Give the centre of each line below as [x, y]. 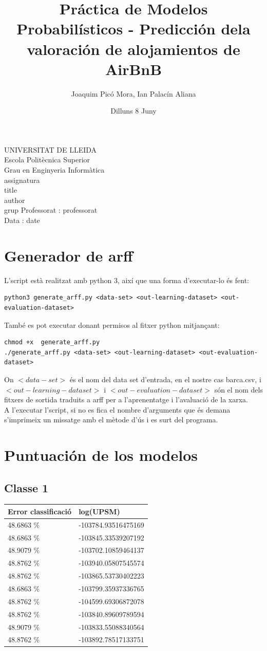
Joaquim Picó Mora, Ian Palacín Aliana [133, 93]
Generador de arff [69, 255]
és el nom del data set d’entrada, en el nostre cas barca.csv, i [165, 379]
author [15, 200]
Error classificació [40, 511]
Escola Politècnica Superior [47, 160]
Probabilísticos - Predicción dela [133, 29]
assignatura [22, 180]
